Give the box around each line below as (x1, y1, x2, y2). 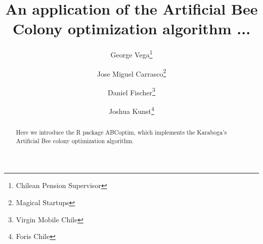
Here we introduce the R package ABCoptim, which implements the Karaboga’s (16, 128, 227, 137)
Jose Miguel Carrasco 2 (97, 67, 166, 79)
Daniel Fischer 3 (108, 85, 155, 97)
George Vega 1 (110, 48, 153, 59)
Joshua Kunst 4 (109, 104, 154, 116)
